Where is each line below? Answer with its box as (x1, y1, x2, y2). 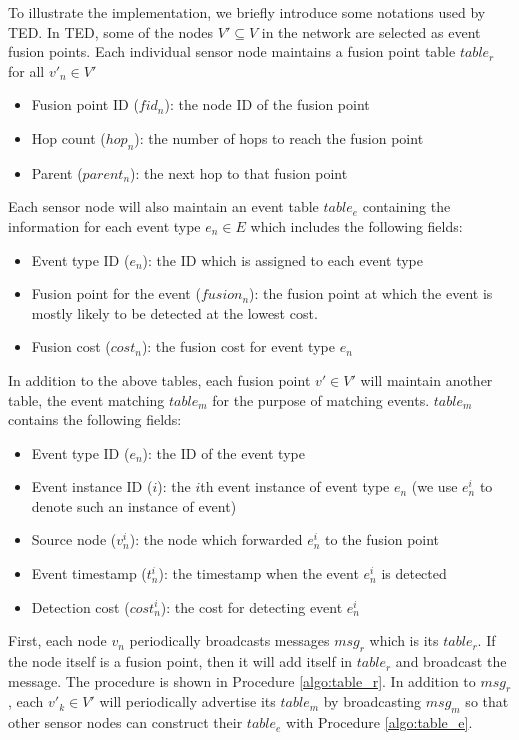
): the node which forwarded (129, 529, 303, 550)
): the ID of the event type (142, 442, 305, 463)
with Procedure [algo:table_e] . (286, 712, 473, 733)
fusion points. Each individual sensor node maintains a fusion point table (8, 41, 456, 62)
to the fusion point (324, 529, 440, 550)
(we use (411, 476, 458, 497)
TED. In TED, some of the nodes (8, 21, 214, 42)
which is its (369, 630, 439, 651)
